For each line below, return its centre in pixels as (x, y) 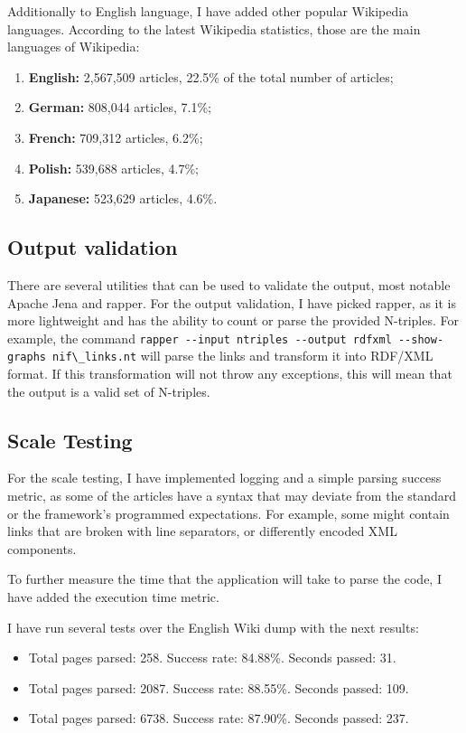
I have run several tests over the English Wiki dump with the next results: (213, 627)
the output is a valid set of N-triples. (109, 391)
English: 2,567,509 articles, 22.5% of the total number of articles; (211, 76)
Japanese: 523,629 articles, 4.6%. (123, 198)
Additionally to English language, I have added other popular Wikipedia (208, 11)
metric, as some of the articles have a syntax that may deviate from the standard (232, 496)
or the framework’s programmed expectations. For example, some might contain (228, 513)
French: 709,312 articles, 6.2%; (116, 137)
